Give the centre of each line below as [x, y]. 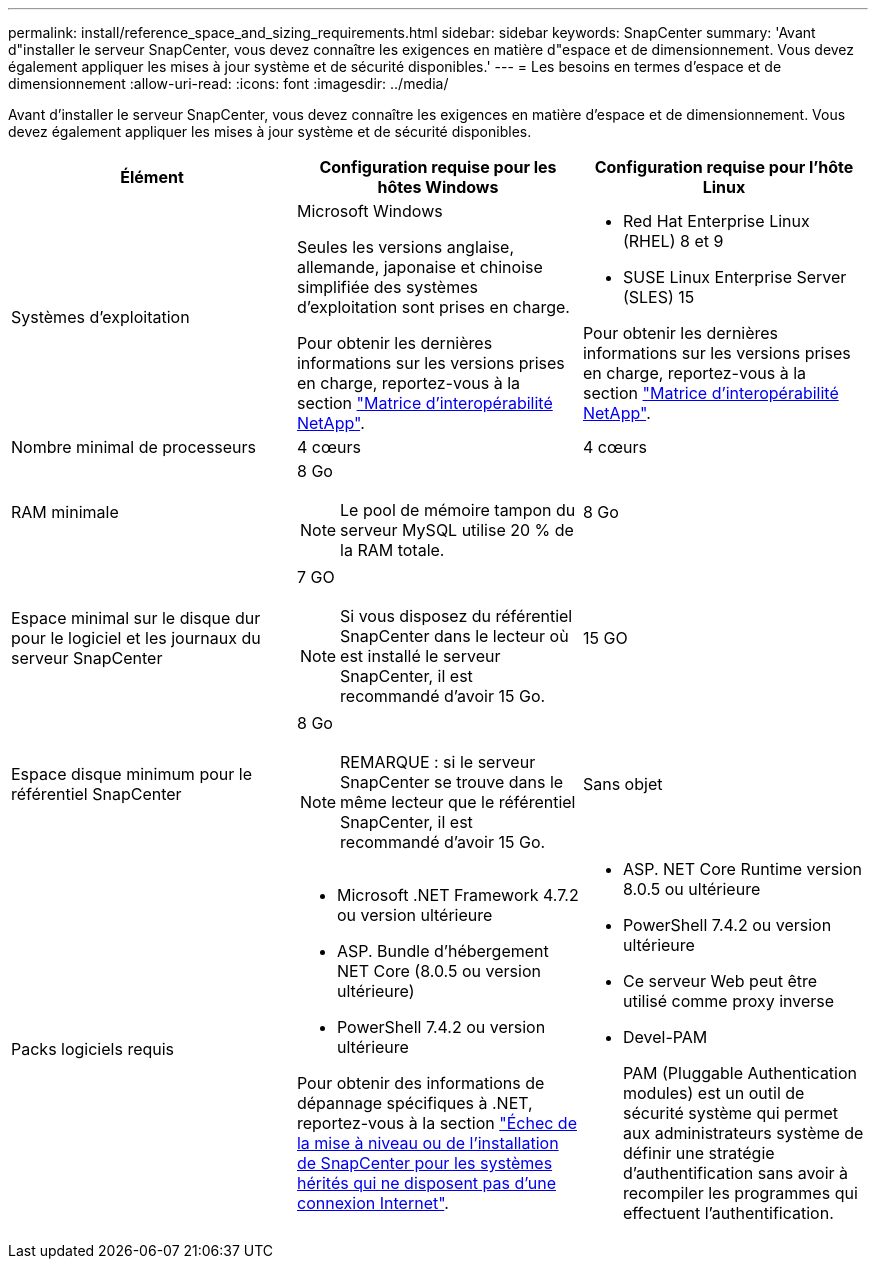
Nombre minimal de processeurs [134, 447]
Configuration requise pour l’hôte [724, 167]
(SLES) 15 [658, 297]
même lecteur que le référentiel [458, 802]
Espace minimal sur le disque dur [136, 618]
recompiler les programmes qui [740, 1193]
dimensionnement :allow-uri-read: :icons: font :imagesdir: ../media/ [228, 83]
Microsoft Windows [369, 211]
